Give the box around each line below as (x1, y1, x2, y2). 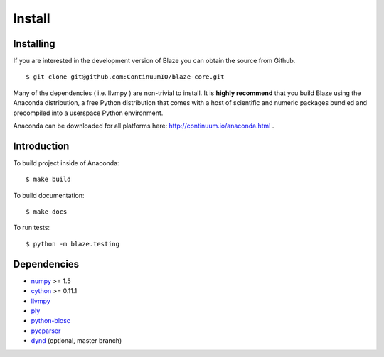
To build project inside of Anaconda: (13, 158, 120, 167)
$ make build (26, 175, 71, 184)
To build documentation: (13, 191, 85, 199)
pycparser (31, 326, 61, 335)
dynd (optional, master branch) (31, 336, 122, 345)
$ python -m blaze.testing (26, 240, 120, 248)
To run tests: (13, 224, 50, 232)
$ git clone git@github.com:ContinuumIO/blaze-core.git (26, 73, 225, 81)
